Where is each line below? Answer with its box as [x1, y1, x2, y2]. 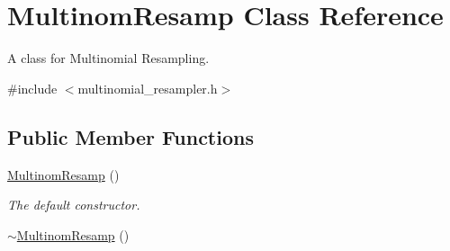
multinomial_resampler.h [77, 78, 218, 97]
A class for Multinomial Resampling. [7, 49, 210, 67]
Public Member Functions [7, 122, 254, 150]
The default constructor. [7, 195, 140, 214]
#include [7, 78, 58, 97]
